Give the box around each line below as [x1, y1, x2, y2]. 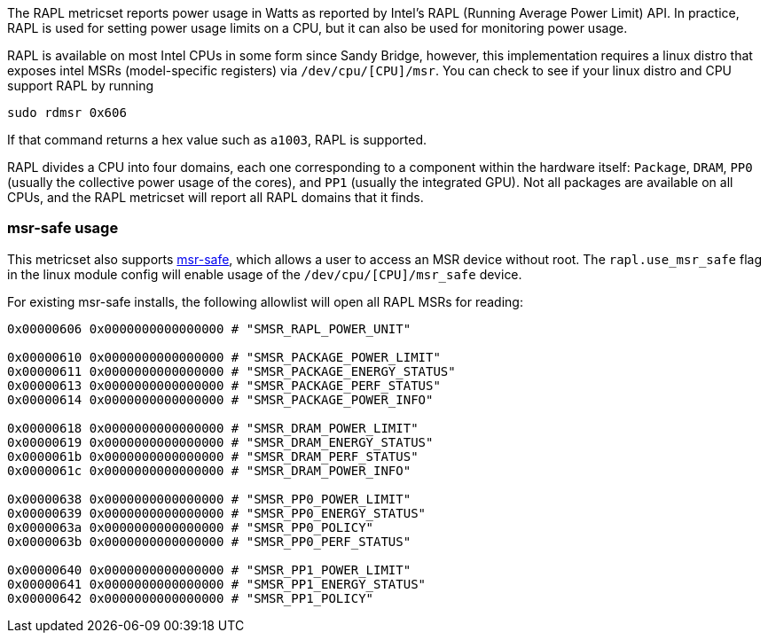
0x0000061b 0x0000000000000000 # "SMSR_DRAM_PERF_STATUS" [7, 449, 419, 464]
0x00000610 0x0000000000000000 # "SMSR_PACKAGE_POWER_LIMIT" [7, 349, 441, 364]
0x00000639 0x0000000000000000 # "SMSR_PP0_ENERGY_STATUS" [7, 505, 427, 520]
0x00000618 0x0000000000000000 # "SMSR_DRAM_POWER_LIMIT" [7, 420, 419, 435]
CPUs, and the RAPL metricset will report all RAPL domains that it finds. [7, 190, 424, 205]
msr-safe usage [7, 219, 119, 238]
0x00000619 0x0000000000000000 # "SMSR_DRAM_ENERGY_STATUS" [7, 434, 434, 449]
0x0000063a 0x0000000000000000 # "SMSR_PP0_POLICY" [7, 519, 374, 535]
